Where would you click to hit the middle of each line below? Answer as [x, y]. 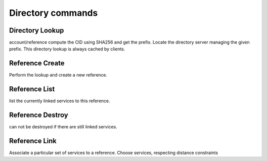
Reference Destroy [39, 115]
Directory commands [53, 13]
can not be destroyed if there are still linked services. [63, 127]
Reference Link [33, 141]
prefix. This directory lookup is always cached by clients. [67, 49]
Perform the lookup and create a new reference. [58, 75]
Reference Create [37, 63]
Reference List [32, 89]
